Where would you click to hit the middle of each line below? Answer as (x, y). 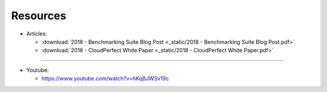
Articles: (37, 34)
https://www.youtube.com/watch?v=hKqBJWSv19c (105, 79)
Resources (39, 16)
